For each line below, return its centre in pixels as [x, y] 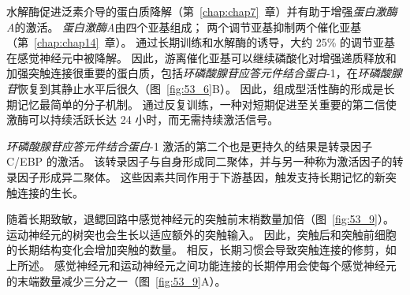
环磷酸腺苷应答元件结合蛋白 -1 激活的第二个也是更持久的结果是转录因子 [190, 146]
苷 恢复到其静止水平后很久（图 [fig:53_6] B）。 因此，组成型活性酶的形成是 [195, 88]
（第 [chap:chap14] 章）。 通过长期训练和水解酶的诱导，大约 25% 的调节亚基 [201, 42]
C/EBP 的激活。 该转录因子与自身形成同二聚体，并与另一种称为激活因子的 [199, 161]
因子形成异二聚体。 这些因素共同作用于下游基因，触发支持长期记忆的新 [201, 176]
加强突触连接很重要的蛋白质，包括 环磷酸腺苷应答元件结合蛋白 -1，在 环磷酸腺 [204, 73]
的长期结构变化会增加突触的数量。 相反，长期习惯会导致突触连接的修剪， [196, 250]
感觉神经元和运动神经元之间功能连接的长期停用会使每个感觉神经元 [225, 265]
